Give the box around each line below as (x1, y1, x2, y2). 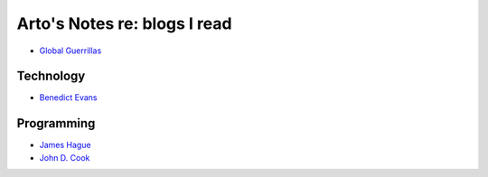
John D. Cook (39, 152, 90, 163)
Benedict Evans (39, 92, 98, 103)
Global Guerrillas (39, 45, 102, 56)
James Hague (39, 140, 91, 151)
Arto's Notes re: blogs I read (16, 14, 232, 33)
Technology (16, 69, 86, 84)
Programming (16, 116, 96, 131)
